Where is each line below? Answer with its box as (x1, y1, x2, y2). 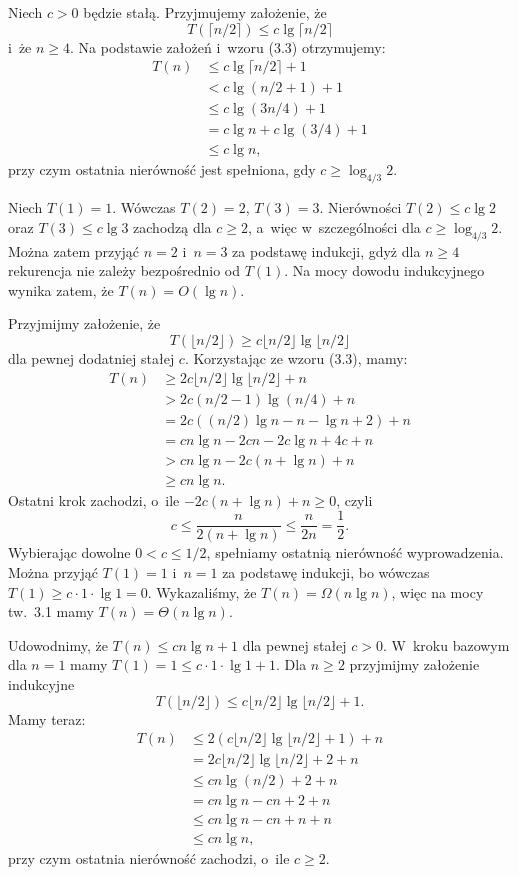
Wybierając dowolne (8, 542, 131, 563)
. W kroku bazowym (382, 634, 510, 655)
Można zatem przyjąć (8, 240, 140, 261)
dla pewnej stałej (242, 634, 347, 655)
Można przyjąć (8, 561, 98, 582)
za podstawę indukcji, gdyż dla (232, 240, 421, 261)
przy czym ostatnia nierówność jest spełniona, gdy (8, 159, 316, 180)
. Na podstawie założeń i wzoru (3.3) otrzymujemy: (70, 36, 386, 57)
